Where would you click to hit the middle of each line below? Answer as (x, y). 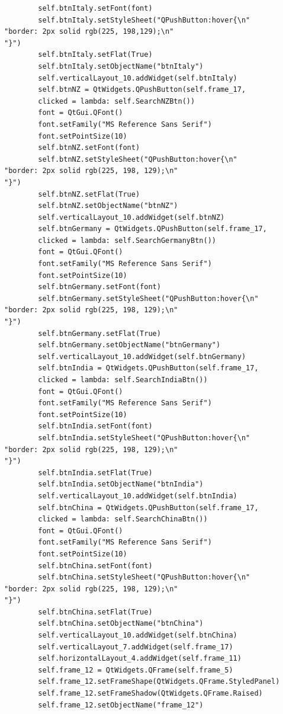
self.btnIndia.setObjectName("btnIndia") (121, 484)
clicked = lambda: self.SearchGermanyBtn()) (127, 240)
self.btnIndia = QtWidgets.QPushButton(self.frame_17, (148, 368)
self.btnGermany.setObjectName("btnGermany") (129, 345)
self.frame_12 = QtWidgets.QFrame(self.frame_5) (136, 670)
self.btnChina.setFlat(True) (95, 612)
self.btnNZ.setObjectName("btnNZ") (108, 206)
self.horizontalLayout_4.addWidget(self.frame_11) (140, 659)
